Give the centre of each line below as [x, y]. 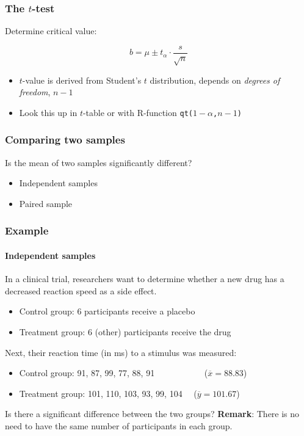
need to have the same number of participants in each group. [119, 425]
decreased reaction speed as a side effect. [81, 290]
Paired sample [46, 203]
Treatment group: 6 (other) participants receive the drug [125, 331]
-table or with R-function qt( [138, 112]
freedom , [35, 92]
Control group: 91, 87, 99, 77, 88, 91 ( [114, 373]
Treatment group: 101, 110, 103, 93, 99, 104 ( [108, 393]
